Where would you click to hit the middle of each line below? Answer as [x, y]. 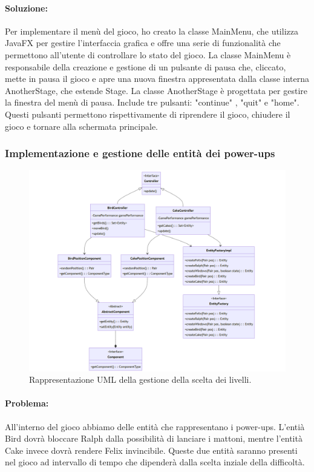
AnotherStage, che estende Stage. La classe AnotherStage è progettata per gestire [156, 90]
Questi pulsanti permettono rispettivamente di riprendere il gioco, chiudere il [148, 114]
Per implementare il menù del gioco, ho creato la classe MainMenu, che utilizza [152, 31]
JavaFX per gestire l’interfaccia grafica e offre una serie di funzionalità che [143, 43]
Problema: [27, 403]
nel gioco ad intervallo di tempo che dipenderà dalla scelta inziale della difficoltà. [155, 462]
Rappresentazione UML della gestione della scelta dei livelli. [140, 379]
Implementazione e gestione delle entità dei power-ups [140, 153]
